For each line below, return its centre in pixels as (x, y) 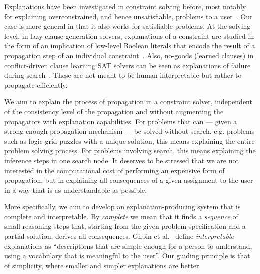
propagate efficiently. (36, 85)
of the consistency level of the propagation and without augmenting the (114, 111)
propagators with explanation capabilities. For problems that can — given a (121, 121)
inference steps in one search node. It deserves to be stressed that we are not (121, 160)
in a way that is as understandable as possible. (76, 190)
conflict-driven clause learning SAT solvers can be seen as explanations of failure (127, 65)
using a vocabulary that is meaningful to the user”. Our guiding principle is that (127, 256)
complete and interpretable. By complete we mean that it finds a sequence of (121, 216)
